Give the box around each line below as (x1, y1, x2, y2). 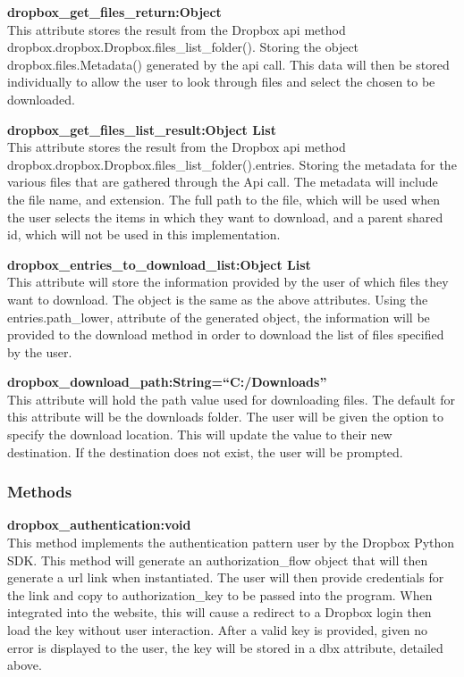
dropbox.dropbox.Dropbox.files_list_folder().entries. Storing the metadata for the (7, 155, 457, 173)
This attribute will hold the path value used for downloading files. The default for (7, 389, 455, 408)
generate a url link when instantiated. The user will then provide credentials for (7, 568, 444, 587)
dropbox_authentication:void (7, 515, 191, 534)
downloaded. (7, 89, 75, 108)
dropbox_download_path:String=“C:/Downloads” (7, 372, 327, 391)
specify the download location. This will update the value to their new (7, 425, 392, 444)
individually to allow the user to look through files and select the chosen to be (7, 72, 435, 91)
